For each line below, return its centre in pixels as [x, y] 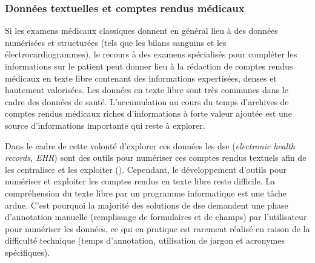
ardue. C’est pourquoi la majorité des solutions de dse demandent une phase [147, 205]
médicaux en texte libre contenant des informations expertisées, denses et [141, 78]
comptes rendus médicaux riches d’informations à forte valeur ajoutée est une [148, 113]
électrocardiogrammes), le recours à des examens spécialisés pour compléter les [151, 54]
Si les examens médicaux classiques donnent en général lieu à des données [141, 31]
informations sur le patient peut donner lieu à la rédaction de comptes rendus [149, 66]
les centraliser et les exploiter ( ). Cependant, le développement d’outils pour [146, 169]
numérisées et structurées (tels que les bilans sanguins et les [116, 42]
